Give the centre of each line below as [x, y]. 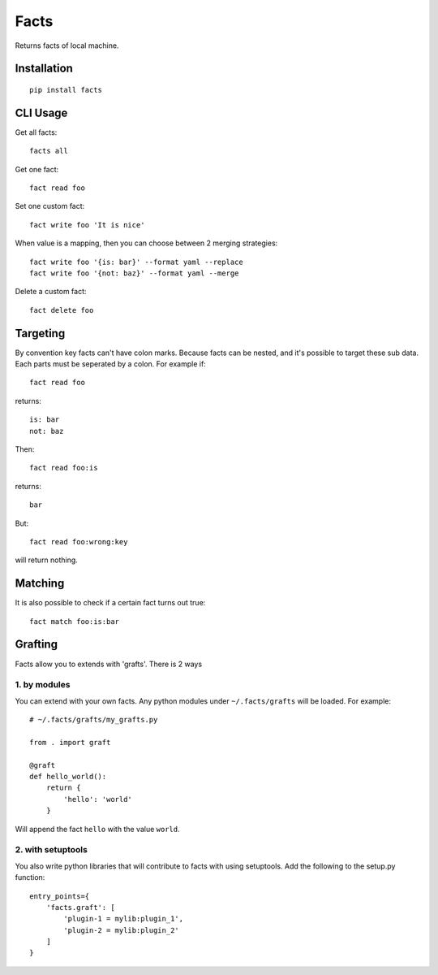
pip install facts [66, 90]
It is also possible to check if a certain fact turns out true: [110, 603]
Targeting [40, 333]
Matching [40, 584]
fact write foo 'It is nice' [87, 225]
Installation [44, 69]
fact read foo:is [64, 468]
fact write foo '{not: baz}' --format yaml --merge [134, 273]
